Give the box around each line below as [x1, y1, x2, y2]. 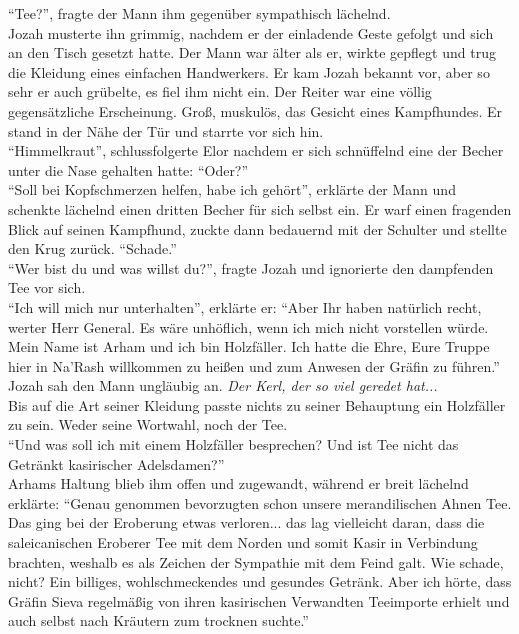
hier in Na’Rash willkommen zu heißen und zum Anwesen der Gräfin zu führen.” [8, 355, 500, 376]
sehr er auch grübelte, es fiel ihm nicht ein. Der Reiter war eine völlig [8, 81, 432, 102]
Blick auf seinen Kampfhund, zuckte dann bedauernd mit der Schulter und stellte [8, 218, 507, 239]
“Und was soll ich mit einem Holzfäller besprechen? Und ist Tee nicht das [8, 434, 459, 455]
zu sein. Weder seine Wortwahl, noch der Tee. [8, 414, 288, 435]
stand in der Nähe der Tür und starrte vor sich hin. [8, 120, 324, 141]
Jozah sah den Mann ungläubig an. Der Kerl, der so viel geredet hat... [8, 375, 438, 396]
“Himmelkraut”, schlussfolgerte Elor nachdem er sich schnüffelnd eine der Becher [8, 140, 504, 161]
